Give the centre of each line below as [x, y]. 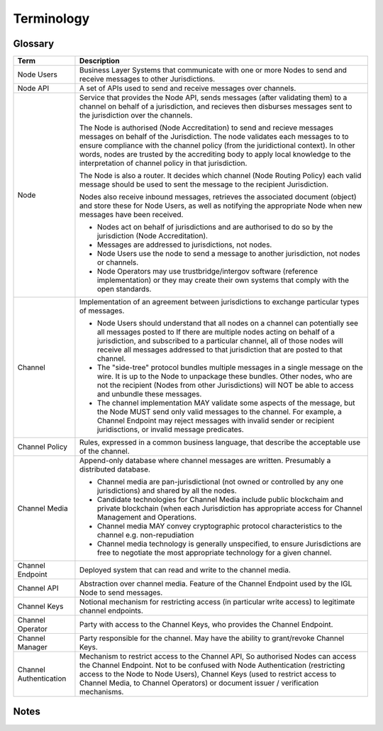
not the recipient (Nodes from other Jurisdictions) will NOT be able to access [225, 385]
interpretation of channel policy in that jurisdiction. [163, 163]
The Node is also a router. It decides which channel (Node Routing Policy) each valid [220, 176]
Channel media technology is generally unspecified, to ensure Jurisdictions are [229, 544]
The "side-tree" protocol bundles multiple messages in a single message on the [230, 367]
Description [99, 61]
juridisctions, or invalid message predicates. [170, 430]
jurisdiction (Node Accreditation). [152, 236]
